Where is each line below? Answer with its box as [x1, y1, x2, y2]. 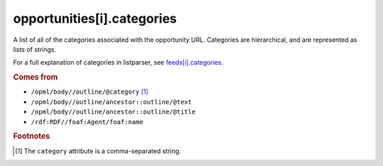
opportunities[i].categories [13, 11, 177, 26]
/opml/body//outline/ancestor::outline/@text [30, 98, 192, 106]
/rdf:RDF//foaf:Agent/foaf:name [30, 118, 143, 126]
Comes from [13, 72, 58, 82]
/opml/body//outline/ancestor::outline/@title [30, 108, 196, 116]
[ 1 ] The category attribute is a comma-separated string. [15, 146, 182, 155]
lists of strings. [13, 45, 57, 53]
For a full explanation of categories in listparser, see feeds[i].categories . [13, 58, 223, 67]
